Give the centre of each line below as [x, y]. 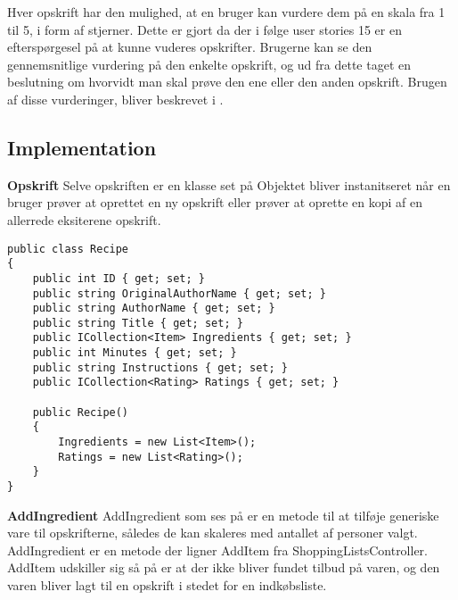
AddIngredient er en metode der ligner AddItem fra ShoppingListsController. [217, 550]
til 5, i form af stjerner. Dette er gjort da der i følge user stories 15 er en [204, 29]
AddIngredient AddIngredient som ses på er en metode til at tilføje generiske [223, 515]
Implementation [82, 147]
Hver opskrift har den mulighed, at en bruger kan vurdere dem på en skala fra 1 [226, 12]
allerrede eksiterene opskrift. [84, 219]
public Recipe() [81, 412]
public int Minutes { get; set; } [135, 353]
